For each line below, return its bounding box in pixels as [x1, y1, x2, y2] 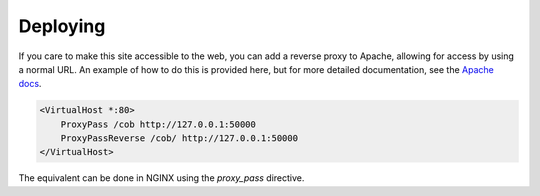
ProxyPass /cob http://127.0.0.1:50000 [60, 118, 257, 130]
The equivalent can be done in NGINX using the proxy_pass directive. [18, 172, 305, 184]
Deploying [18, 15, 106, 37]
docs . [18, 78, 42, 90]
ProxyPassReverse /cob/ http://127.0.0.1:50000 [60, 133, 299, 144]
